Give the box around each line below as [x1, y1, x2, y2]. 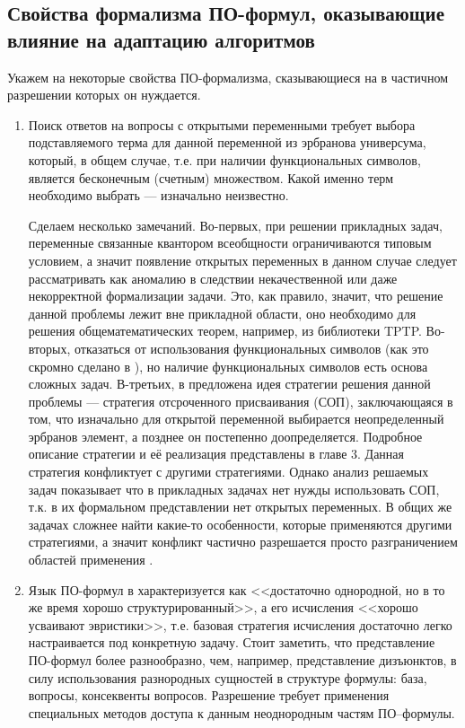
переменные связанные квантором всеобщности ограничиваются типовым [28, 233, 432, 252]
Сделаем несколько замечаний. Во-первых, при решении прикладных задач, [28, 215, 443, 234]
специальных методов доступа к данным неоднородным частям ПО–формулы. [28, 703, 455, 722]
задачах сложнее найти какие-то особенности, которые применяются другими [28, 514, 452, 533]
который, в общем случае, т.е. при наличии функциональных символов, [28, 150, 421, 169]
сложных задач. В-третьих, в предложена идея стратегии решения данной [28, 374, 431, 393]
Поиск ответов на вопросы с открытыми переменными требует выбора [28, 115, 416, 134]
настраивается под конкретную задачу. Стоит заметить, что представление [28, 633, 435, 652]
